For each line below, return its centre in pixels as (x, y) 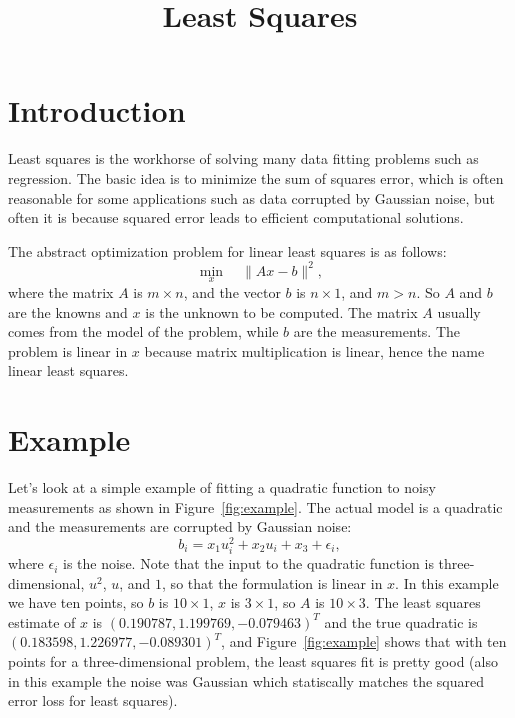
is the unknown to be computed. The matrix (281, 311)
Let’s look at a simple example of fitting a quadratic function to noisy (222, 487)
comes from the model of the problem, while (143, 331)
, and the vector (232, 292)
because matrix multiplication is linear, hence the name (314, 350)
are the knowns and (68, 311)
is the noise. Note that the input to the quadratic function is (248, 563)
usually (459, 311)
